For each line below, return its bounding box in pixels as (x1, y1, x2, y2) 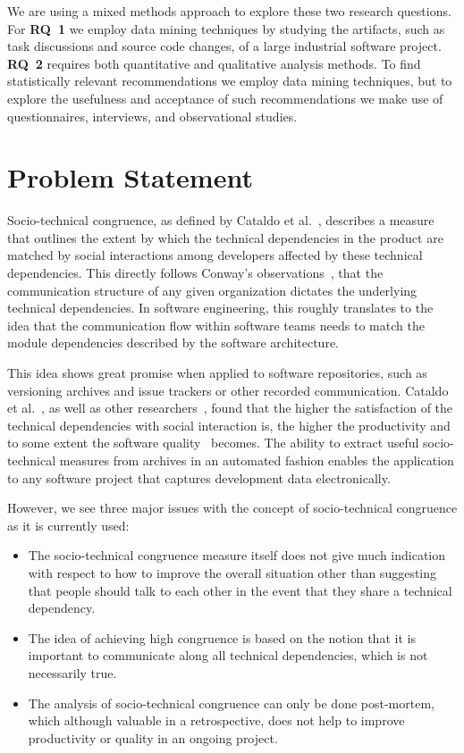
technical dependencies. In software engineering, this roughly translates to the (7, 298, 434, 317)
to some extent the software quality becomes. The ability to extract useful (7, 433, 419, 452)
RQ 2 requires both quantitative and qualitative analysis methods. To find (7, 54, 421, 72)
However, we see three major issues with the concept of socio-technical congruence (7, 498, 458, 517)
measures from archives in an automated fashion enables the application (59, 451, 454, 469)
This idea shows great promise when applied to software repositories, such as (7, 364, 427, 382)
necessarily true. (28, 663, 117, 682)
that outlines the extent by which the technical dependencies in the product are (7, 228, 443, 247)
